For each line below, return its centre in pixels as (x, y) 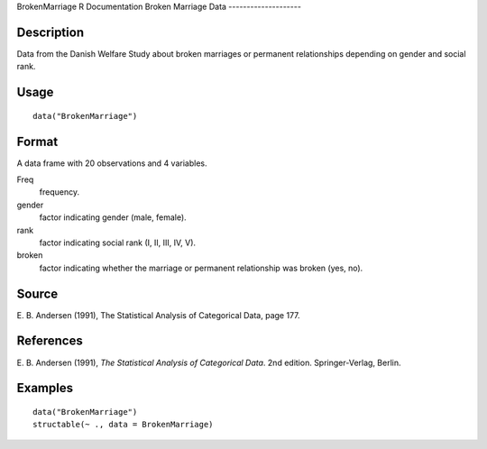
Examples (45, 388)
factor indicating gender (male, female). (113, 217)
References (50, 341)
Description (51, 32)
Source (37, 293)
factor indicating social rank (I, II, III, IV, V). (118, 243)
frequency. (60, 192)
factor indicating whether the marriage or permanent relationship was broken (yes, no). (201, 268)
